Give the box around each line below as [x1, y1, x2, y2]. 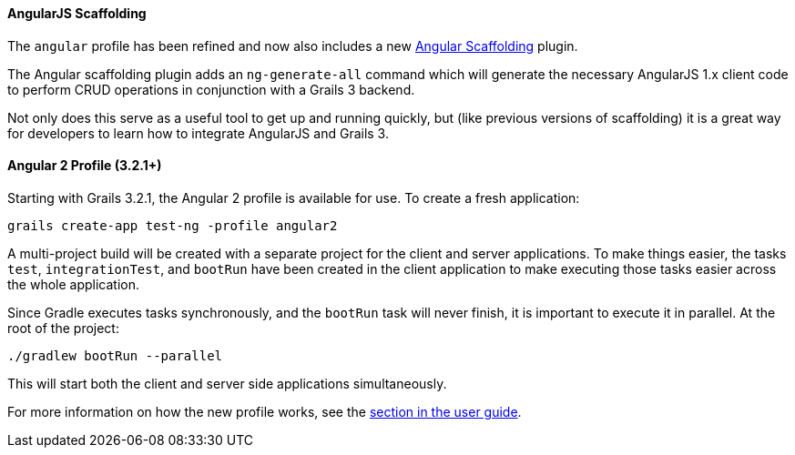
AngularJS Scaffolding [7, 5, 147, 21]
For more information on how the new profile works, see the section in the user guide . [7, 403, 522, 420]
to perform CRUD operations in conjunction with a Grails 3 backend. [7, 81, 415, 97]
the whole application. [7, 276, 140, 292]
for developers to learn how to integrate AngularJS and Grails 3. [7, 125, 389, 141]
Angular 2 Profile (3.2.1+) [7, 157, 162, 174]
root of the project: [7, 319, 119, 336]
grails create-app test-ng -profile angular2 [7, 217, 338, 233]
